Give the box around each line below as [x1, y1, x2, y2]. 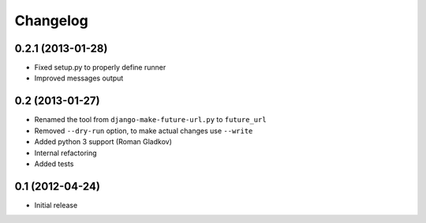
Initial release [34, 200, 78, 210]
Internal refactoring [34, 148, 98, 158]
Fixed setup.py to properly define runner [34, 63, 166, 72]
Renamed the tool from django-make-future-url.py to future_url [34, 115, 267, 125]
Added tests [34, 158, 74, 169]
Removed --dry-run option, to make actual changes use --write [34, 126, 253, 136]
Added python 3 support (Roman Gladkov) [34, 137, 173, 147]
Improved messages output [34, 73, 124, 83]
